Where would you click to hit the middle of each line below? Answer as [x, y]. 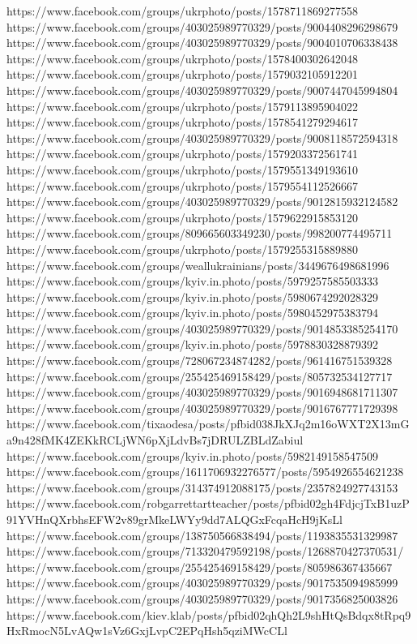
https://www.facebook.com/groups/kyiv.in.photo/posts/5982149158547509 [192, 455]
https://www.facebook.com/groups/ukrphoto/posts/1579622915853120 [183, 217]
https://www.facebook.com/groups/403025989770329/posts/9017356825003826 [202, 598]
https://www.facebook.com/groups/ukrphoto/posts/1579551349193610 [183, 169]
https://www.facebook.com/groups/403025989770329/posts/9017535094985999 [202, 583]
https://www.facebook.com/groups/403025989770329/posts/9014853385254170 [202, 328]
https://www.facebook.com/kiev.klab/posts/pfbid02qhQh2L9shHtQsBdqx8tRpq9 [209, 614]
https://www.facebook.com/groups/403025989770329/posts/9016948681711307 [202, 392]
